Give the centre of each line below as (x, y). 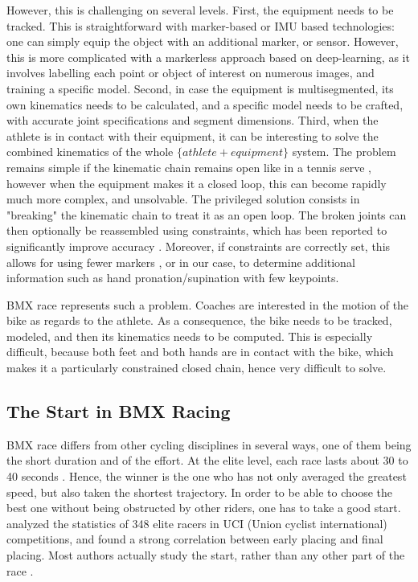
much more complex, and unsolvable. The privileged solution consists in (183, 199)
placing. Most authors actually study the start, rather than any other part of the (206, 555)
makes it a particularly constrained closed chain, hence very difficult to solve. (197, 368)
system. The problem (344, 152)
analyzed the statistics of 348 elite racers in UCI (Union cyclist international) (197, 523)
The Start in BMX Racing (119, 411)
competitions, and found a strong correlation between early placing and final (195, 539)
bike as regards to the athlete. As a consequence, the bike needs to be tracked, (199, 320)
